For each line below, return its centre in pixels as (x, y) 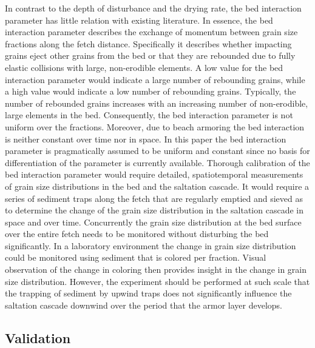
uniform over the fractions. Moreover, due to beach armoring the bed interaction (155, 126)
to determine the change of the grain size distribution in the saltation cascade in (154, 210)
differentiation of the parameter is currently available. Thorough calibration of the (157, 162)
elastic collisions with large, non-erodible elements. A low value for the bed (144, 67)
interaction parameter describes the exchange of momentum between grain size (151, 32)
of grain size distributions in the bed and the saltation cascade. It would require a (157, 186)
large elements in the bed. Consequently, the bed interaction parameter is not (149, 115)
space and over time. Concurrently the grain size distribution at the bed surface (153, 222)
